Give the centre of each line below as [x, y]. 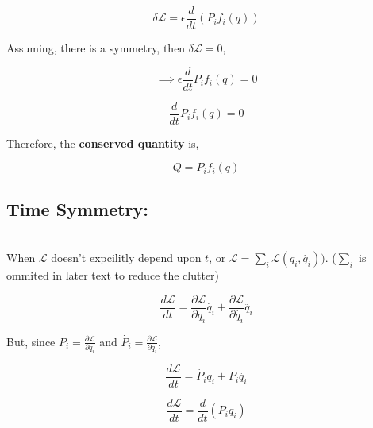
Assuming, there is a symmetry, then [96, 48]
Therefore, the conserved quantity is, [103, 143]
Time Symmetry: [77, 208]
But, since [31, 341]
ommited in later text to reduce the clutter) [113, 275]
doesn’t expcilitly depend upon [126, 258]
